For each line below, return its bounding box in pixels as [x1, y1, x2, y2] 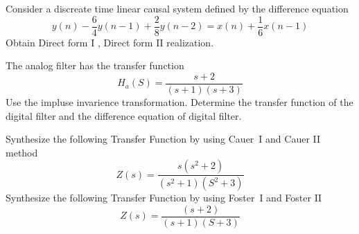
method [6, 145, 38, 159]
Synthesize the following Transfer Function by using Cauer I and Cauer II [6, 132, 321, 146]
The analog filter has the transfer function [6, 58, 184, 73]
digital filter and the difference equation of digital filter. [6, 108, 242, 123]
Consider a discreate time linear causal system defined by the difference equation [6, 1, 349, 15]
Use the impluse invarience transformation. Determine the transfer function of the [6, 94, 353, 109]
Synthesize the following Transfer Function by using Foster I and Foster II [6, 190, 322, 205]
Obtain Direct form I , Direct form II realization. [6, 35, 214, 49]
